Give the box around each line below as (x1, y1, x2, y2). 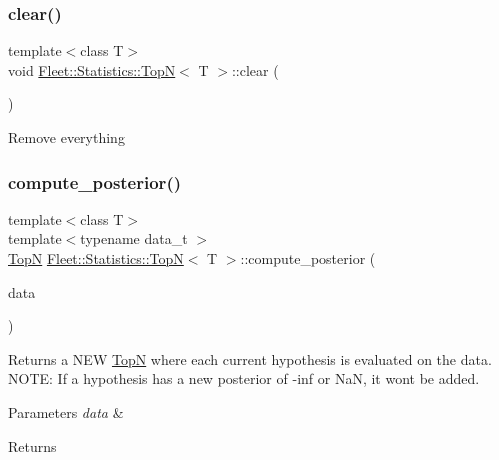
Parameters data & (8, 401, 124, 422)
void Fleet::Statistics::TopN (8, 59, 176, 80)
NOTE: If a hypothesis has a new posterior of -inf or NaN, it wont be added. (8, 368, 480, 389)
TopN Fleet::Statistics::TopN (8, 248, 184, 268)
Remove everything (8, 127, 125, 147)
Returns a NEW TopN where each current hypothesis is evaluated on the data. (8, 348, 492, 369)
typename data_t (80, 228, 188, 249)
